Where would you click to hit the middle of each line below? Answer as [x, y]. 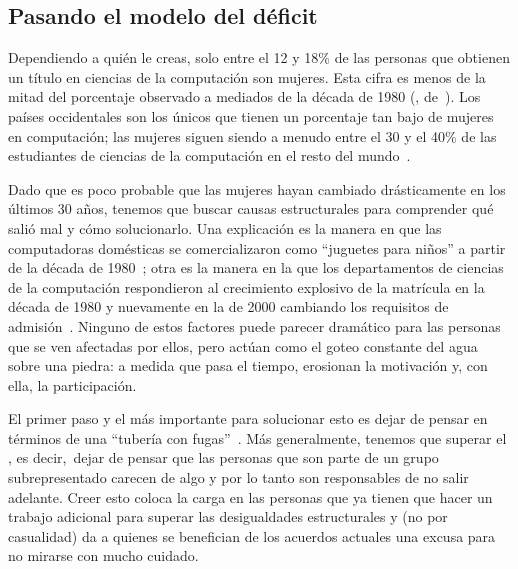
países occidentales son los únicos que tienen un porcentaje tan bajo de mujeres [251, 115]
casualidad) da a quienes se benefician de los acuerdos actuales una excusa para [252, 535]
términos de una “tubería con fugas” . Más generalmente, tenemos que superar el [257, 437]
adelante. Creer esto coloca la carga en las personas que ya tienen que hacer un [250, 496]
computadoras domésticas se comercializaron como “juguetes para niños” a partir [257, 247]
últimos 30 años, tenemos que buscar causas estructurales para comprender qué [251, 208]
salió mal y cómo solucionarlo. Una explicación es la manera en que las [225, 227]
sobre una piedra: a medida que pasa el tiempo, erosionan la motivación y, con [248, 365]
